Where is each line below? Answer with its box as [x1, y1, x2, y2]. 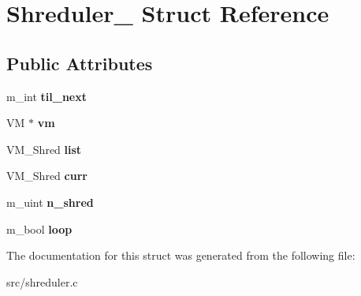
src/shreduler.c [6, 273, 78, 290]
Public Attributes [6, 51, 153, 75]
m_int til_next [6, 88, 87, 104]
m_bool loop [6, 220, 73, 237]
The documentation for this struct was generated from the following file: [6, 247, 355, 264]
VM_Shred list [6, 141, 82, 157]
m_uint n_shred [6, 193, 94, 210]
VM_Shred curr [6, 167, 87, 184]
